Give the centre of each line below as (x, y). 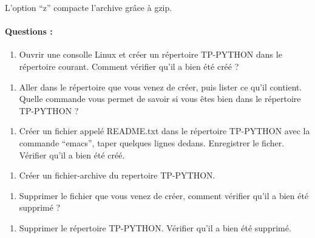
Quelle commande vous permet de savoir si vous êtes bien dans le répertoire (160, 99)
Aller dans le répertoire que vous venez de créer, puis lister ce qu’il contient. (161, 87)
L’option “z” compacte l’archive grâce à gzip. (89, 7)
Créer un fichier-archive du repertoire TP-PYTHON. (117, 175)
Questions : (29, 31)
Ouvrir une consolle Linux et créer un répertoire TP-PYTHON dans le (151, 54)
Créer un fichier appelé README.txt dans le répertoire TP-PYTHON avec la (164, 131)
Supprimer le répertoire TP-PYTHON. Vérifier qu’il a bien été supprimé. (155, 227)
